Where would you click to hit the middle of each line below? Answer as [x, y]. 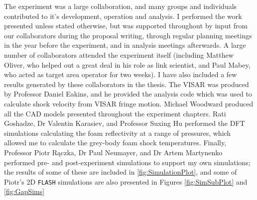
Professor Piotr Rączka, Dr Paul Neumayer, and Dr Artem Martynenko [113, 152]
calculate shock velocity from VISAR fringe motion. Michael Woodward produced [129, 103]
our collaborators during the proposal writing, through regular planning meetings [128, 35]
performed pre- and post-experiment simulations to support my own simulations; [127, 162]
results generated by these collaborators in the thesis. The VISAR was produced [127, 84]
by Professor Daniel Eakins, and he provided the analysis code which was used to [128, 94]
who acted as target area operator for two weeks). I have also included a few [121, 74]
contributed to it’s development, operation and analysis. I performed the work [123, 16]
